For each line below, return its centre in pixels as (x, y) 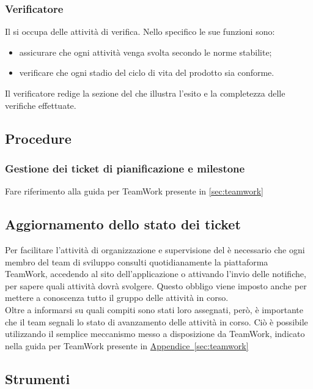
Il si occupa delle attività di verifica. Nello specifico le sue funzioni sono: (140, 31)
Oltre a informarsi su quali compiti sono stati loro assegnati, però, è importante (154, 309)
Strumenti (38, 378)
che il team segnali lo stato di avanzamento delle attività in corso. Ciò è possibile (156, 321)
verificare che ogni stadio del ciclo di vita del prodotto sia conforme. (147, 72)
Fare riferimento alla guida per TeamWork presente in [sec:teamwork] (134, 191)
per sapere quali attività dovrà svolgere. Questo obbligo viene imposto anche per (156, 285)
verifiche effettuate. (41, 105)
